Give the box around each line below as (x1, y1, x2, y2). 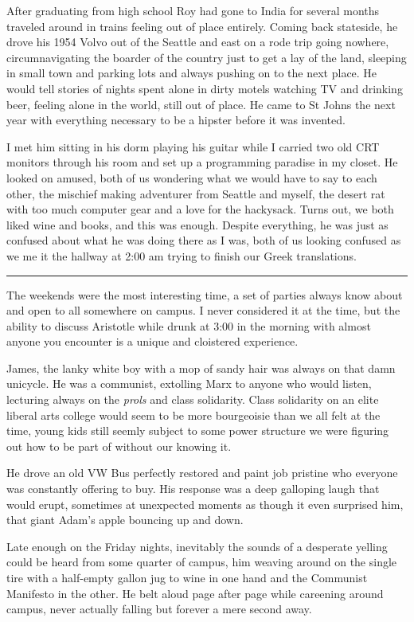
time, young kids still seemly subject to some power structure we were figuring (6, 422, 389, 439)
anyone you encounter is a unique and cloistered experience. (6, 333, 299, 350)
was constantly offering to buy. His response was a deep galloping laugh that (6, 480, 380, 497)
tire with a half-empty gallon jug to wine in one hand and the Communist (6, 569, 368, 585)
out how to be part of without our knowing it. (6, 437, 232, 454)
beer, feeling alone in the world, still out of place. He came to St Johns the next (6, 96, 396, 112)
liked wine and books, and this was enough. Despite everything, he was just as (6, 216, 389, 233)
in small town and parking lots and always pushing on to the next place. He (6, 65, 377, 81)
